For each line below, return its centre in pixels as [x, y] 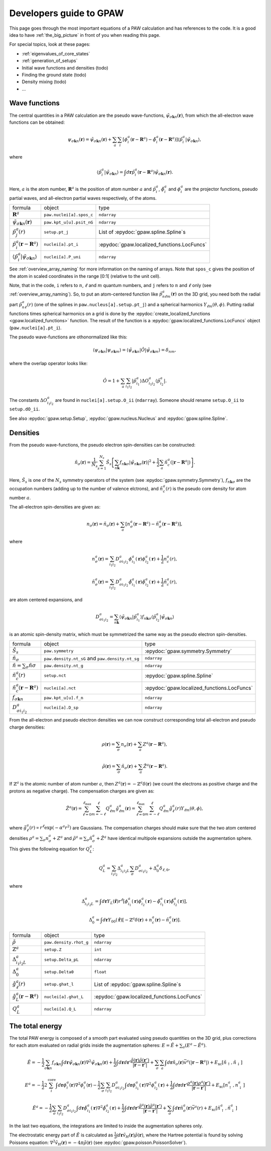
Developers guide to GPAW [66, 13]
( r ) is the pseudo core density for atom [206, 488]
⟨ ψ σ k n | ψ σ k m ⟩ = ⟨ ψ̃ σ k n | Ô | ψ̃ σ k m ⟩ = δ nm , [135, 351]
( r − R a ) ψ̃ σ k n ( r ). [155, 172]
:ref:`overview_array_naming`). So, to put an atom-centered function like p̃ [86, 294]
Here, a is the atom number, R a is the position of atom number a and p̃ [83, 189]
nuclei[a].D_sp [61, 708]
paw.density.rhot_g [66, 942]
